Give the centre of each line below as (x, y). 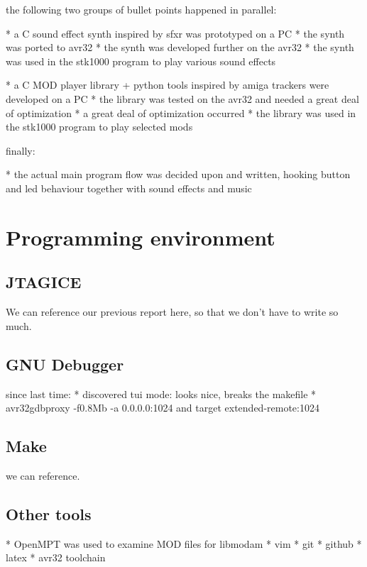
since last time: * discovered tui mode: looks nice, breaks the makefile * (161, 393)
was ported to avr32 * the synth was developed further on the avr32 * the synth (180, 47)
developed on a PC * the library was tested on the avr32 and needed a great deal (182, 98)
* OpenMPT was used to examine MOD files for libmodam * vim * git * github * (184, 543)
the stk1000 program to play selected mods (99, 127)
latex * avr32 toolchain (56, 557)
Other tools (49, 513)
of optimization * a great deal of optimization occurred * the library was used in (181, 112)
